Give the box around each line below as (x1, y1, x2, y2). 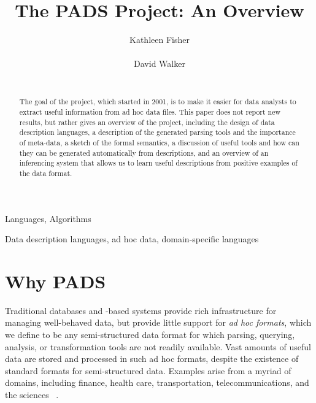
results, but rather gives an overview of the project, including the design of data (19, 117, 275, 127)
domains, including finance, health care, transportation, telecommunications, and (5, 376, 309, 389)
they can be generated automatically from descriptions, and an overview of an (19, 147, 269, 158)
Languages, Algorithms (5, 212, 91, 225)
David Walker (134, 57, 185, 70)
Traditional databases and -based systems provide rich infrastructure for (5, 304, 277, 317)
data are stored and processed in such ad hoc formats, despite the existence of (5, 352, 299, 365)
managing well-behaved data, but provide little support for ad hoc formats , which (5, 316, 312, 329)
